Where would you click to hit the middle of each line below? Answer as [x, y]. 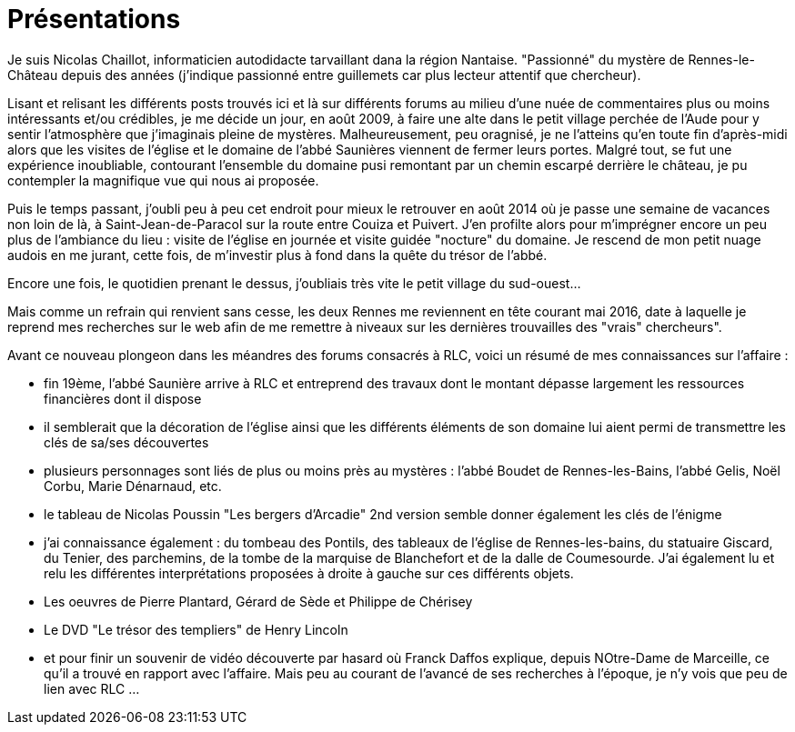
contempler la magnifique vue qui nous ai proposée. [163, 180]
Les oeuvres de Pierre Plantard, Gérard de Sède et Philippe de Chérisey [258, 601]
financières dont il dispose [123, 398]
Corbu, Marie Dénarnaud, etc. [133, 486]
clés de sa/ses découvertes [126, 442]
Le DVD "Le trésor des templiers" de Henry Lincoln [196, 629]
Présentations [94, 19]
